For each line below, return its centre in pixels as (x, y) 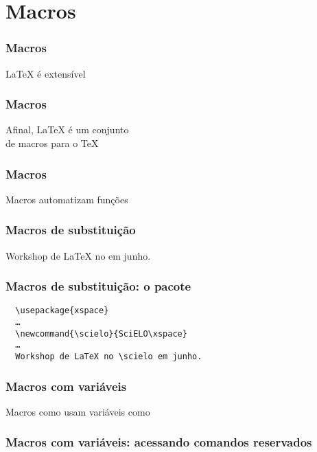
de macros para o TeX (52, 143)
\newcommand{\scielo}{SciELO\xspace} (101, 334)
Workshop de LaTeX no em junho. (78, 255)
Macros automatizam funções (67, 199)
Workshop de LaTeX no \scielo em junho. (109, 357)
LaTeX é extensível (46, 73)
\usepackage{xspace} (62, 311)
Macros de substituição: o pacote (98, 286)
